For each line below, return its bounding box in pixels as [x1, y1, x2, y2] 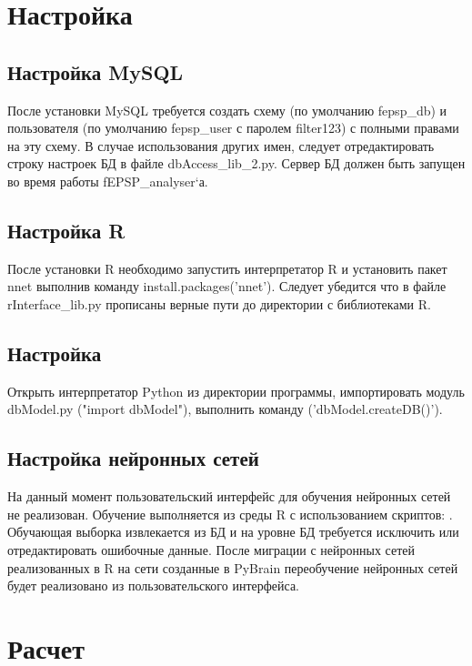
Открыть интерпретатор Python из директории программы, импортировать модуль [7, 381, 465, 400]
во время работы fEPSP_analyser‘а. [7, 171, 208, 190]
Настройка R [7, 216, 126, 244]
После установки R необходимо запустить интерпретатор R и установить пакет [7, 258, 447, 277]
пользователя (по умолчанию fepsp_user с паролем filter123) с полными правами [7, 118, 459, 137]
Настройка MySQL [7, 57, 184, 86]
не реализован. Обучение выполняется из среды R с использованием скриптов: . [7, 504, 453, 523]
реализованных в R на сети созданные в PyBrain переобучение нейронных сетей [7, 558, 458, 577]
